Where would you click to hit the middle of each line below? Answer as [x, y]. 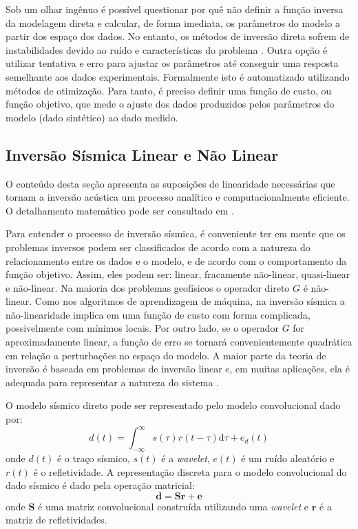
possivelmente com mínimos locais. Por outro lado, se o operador [142, 328]
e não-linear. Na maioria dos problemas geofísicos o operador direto [148, 287]
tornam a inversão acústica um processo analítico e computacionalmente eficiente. [178, 197]
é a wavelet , [186, 458]
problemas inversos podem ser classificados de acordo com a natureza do [158, 247]
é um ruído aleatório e [288, 458]
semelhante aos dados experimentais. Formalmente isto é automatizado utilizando [178, 76]
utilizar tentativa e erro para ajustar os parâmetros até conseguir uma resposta [172, 63]
